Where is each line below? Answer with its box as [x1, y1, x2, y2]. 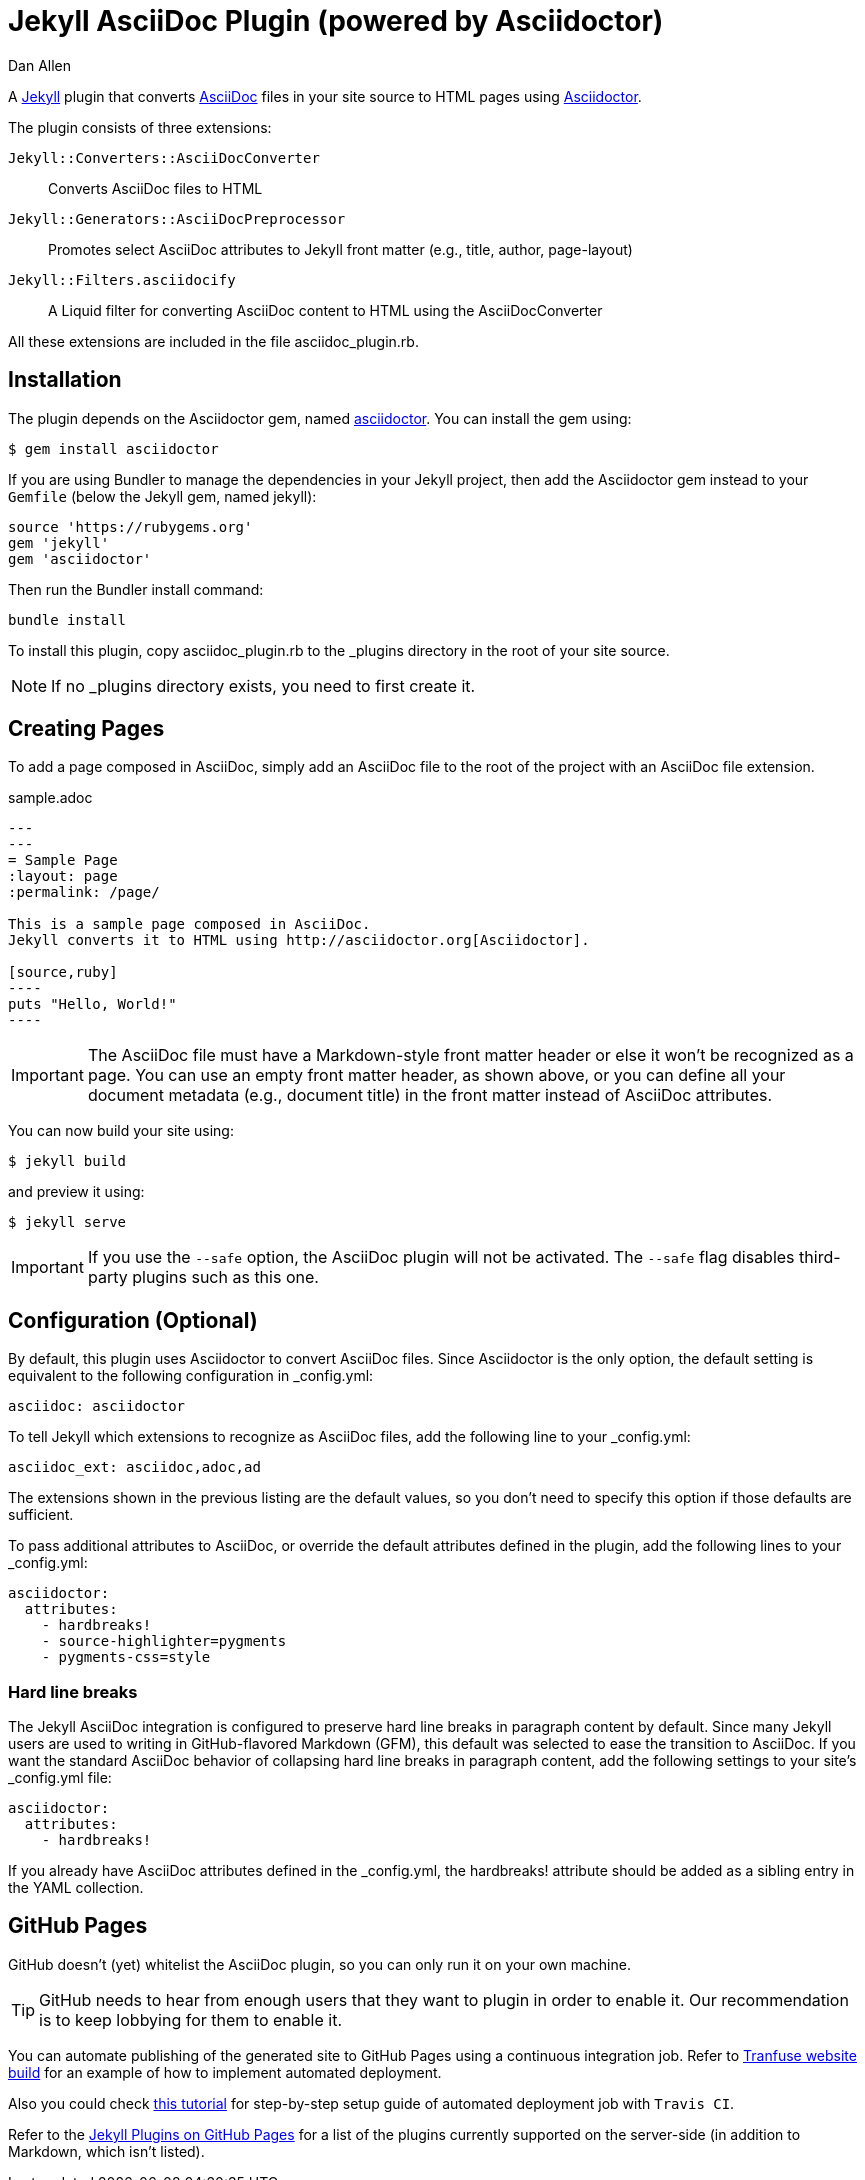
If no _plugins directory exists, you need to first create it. [51, 675, 476, 696]
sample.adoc [8, 789, 93, 807]
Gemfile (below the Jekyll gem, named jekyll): [8, 487, 317, 505]
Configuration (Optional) [8, 1307, 258, 1333]
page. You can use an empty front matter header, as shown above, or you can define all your [87, 1065, 786, 1086]
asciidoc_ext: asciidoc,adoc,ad [8, 1459, 261, 1476]
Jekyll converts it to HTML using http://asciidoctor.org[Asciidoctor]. [8, 932, 590, 949]
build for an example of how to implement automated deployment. [8, 2063, 442, 2081]
